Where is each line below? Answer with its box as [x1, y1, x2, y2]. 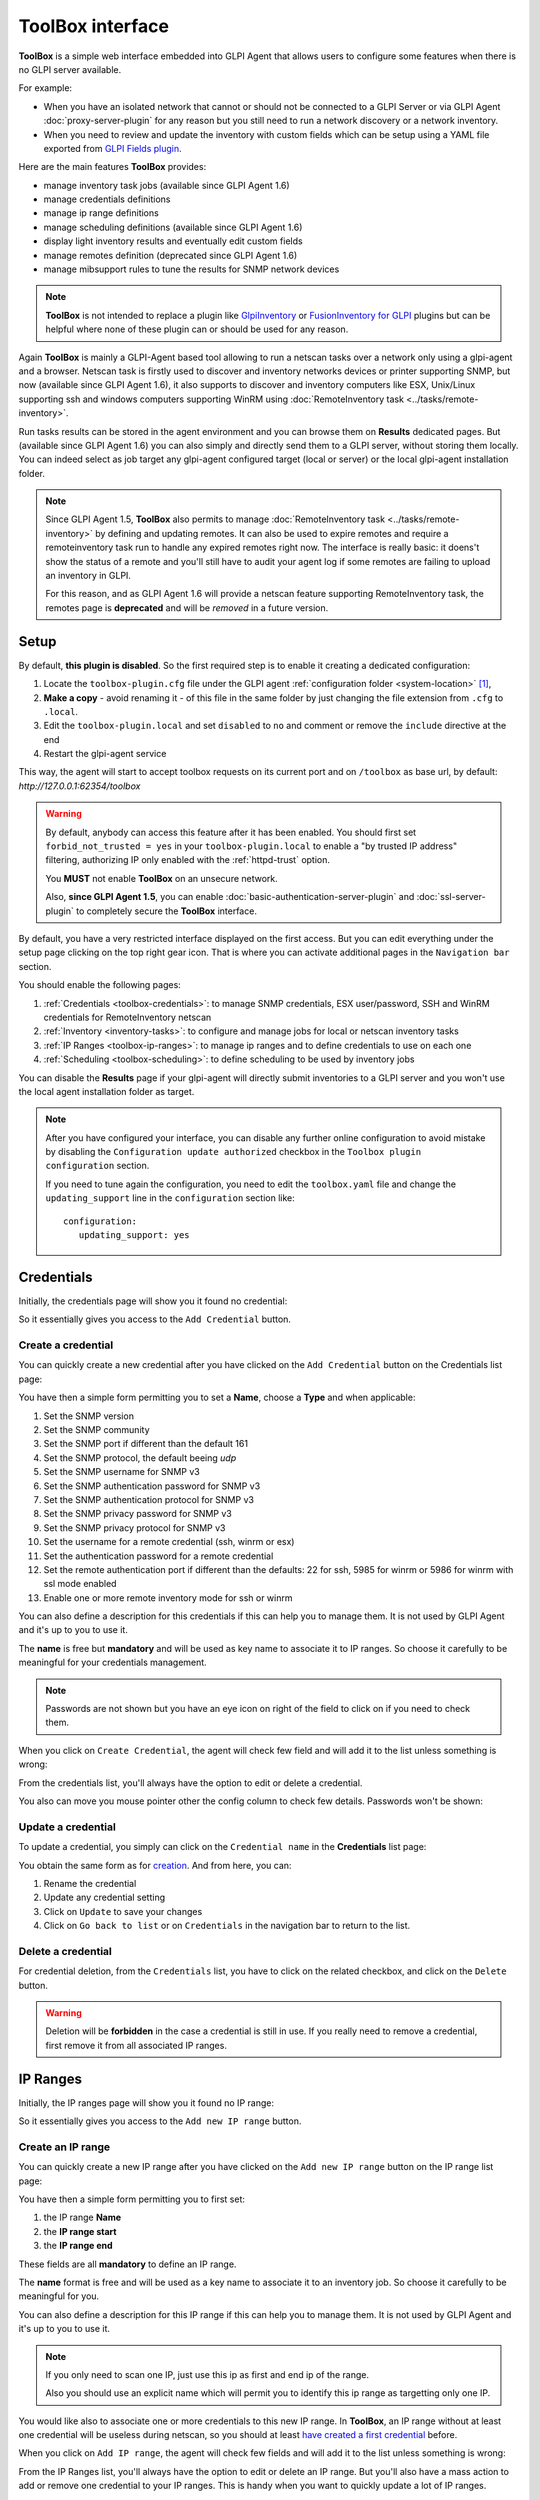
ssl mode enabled [43, 1578, 117, 1590]
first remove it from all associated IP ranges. [45, 2039, 227, 2051]
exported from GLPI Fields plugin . [43, 142, 182, 154]
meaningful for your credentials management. [18, 1656, 207, 1669]
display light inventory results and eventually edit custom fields [43, 235, 304, 247]
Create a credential [18, 1338, 114, 1352]
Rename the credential [43, 1877, 137, 1889]
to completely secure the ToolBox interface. [75, 905, 257, 917]
